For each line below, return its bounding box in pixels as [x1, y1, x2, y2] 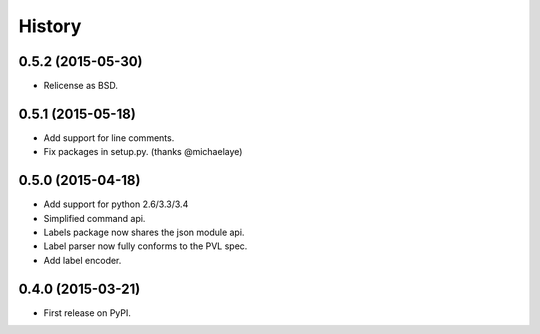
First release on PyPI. [43, 306, 132, 319]
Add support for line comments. [43, 131, 175, 144]
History [18, 15, 82, 37]
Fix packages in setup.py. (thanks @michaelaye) [43, 146, 243, 158]
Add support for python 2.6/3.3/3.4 [43, 198, 189, 210]
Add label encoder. [43, 254, 122, 266]
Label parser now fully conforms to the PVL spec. [43, 240, 248, 252]
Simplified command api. [43, 212, 146, 224]
